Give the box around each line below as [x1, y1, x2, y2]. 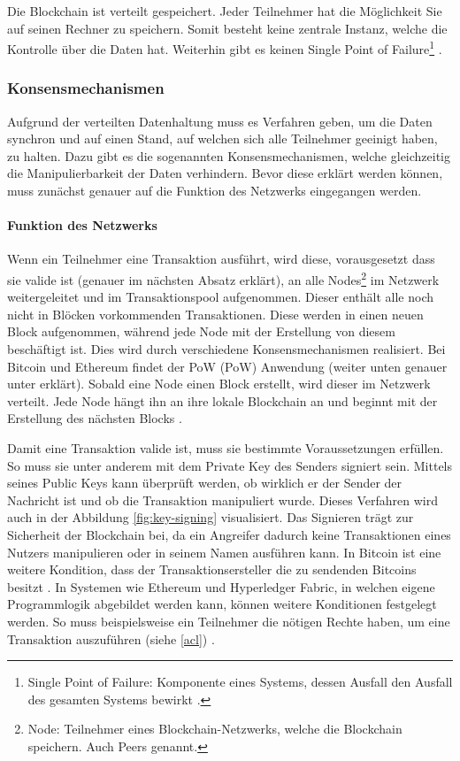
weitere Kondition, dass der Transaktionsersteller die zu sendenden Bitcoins [7, 560, 417, 579]
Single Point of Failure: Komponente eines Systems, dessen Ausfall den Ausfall [27, 673, 453, 691]
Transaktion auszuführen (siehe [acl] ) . [7, 629, 215, 648]
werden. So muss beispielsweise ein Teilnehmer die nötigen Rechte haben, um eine [7, 611, 450, 630]
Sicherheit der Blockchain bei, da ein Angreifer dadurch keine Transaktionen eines [7, 525, 451, 543]
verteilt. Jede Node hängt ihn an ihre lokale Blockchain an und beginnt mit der [7, 391, 438, 410]
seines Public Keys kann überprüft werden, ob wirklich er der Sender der [7, 473, 402, 492]
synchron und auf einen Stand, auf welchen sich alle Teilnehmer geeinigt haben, [7, 129, 438, 148]
